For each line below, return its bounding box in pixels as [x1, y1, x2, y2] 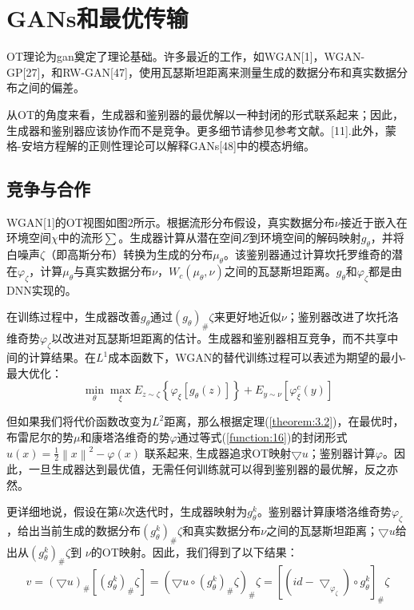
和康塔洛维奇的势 [80, 429, 170, 446]
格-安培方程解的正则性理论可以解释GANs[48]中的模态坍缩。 [6, 137, 315, 154]
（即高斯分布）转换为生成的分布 [45, 246, 213, 263]
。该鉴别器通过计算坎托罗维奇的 [223, 246, 392, 263]
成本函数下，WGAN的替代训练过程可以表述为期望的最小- [108, 349, 406, 366]
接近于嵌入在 [340, 213, 408, 230]
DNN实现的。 [6, 281, 77, 298]
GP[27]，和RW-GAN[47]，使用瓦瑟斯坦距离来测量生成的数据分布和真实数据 [6, 63, 396, 80]
